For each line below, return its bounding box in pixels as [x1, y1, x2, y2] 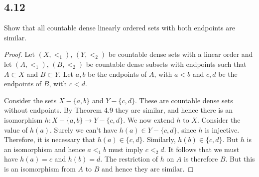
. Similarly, [142, 134, 176, 145]
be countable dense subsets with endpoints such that [86, 58, 247, 69]
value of [4, 124, 28, 135]
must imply [108, 144, 143, 154]
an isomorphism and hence [4, 144, 85, 154]
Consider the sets [4, 95, 57, 105]
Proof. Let [4, 49, 35, 59]
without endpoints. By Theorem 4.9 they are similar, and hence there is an [4, 105, 233, 115]
